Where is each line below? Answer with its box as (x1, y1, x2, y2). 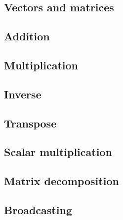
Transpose (4, 115, 57, 130)
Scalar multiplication (4, 144, 112, 159)
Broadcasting (4, 202, 72, 217)
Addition (4, 29, 50, 44)
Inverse (4, 86, 41, 101)
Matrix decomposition (4, 173, 119, 189)
